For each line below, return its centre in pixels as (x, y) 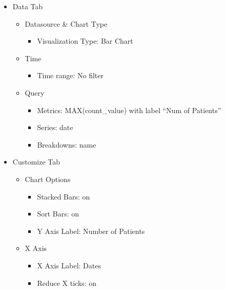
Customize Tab (36, 162)
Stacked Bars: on (64, 196)
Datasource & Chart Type (66, 23)
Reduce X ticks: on (67, 283)
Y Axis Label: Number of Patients (91, 231)
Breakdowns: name (67, 144)
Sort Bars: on (58, 214)
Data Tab (28, 6)
